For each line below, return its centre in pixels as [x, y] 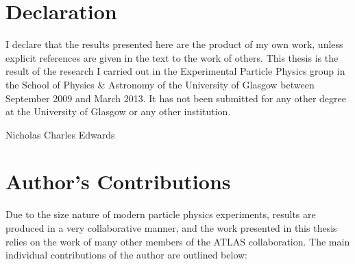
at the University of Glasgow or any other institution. [118, 111]
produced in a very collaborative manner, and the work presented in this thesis [171, 228]
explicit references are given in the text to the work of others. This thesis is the [172, 57]
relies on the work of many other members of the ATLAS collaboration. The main [178, 241]
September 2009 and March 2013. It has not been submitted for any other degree [176, 98]
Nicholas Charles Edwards [60, 134]
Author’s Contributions [118, 181]
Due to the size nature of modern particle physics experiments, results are [161, 214]
